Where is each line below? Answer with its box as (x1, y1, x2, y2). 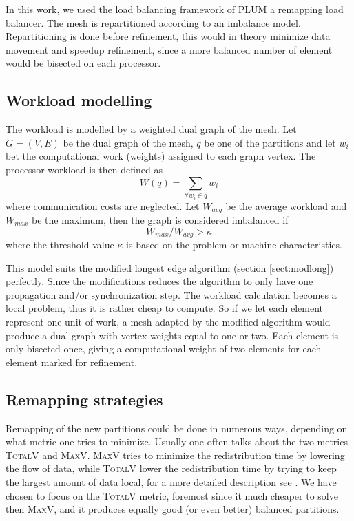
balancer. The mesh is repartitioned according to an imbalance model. (6, 15, 301, 30)
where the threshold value (6, 237, 114, 252)
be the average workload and (225, 198, 347, 213)
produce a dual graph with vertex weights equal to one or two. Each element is (6, 328, 339, 342)
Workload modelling (6, 89, 152, 111)
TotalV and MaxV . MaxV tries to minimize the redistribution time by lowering (6, 447, 345, 462)
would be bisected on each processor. (6, 56, 161, 70)
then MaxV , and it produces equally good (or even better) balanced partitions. (6, 502, 340, 516)
